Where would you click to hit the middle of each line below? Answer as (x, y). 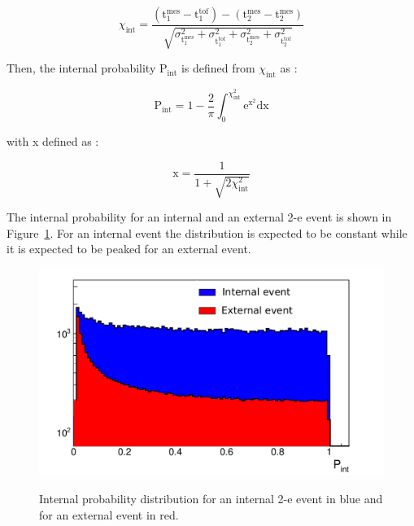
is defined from (218, 68)
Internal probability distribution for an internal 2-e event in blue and (211, 499)
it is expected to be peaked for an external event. (129, 249)
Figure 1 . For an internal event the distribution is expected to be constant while (207, 232)
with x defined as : (53, 141)
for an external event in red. (109, 514)
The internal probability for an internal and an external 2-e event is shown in (199, 217)
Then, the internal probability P (87, 68)
